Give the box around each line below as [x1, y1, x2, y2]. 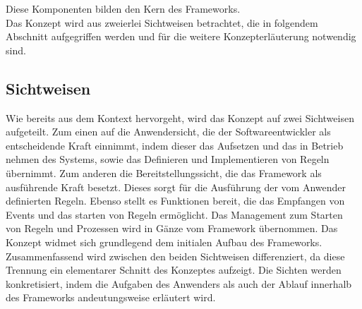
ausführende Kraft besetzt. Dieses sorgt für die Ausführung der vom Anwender [6, 179, 346, 194]
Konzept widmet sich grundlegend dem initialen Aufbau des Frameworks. [6, 234, 322, 249]
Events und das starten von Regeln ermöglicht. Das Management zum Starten [6, 207, 343, 222]
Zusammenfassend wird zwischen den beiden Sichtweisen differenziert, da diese [6, 248, 345, 263]
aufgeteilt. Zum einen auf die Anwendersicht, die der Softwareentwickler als [6, 124, 331, 139]
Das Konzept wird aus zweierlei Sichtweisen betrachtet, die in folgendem [6, 15, 318, 30]
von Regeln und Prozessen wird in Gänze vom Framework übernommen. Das [6, 221, 338, 236]
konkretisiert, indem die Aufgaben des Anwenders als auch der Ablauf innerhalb [6, 276, 352, 291]
